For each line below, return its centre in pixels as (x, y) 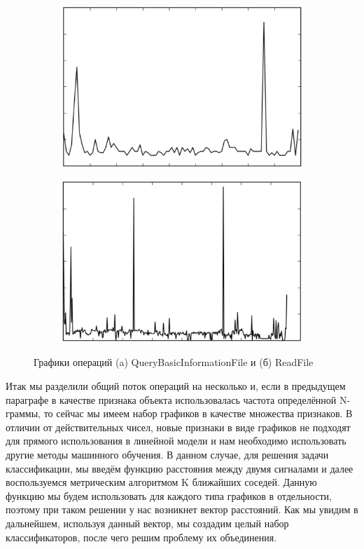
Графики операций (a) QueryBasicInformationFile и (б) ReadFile (174, 362)
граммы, (23, 413)
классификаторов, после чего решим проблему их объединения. (141, 537)
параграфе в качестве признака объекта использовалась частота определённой (171, 399)
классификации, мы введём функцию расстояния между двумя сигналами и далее (180, 468)
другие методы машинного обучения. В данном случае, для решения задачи (167, 454)
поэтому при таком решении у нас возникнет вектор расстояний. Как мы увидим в (182, 509)
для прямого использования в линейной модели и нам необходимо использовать (176, 441)
